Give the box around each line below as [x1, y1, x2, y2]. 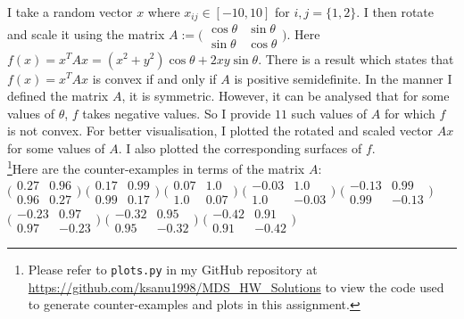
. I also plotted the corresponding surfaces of [118, 138, 362, 157]
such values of [291, 103, 368, 122]
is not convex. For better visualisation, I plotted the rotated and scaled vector [7, 121, 434, 140]
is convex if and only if [92, 69, 217, 87]
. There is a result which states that [258, 49, 454, 68]
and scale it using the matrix [7, 24, 165, 43]
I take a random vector [7, 3, 133, 20]
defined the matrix [7, 86, 109, 105]
